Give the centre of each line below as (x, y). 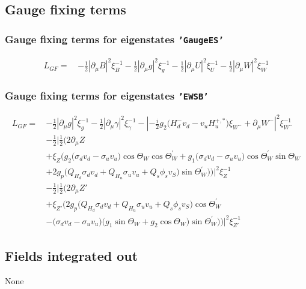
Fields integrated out (72, 255)
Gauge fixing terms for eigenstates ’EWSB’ (107, 95)
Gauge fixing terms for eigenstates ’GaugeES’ (114, 39)
